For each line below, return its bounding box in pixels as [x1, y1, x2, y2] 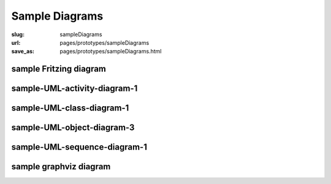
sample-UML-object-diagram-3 [11, 123, 135, 133]
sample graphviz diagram [11, 161, 111, 172]
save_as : [11, 48, 35, 55]
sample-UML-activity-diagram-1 [11, 83, 138, 94]
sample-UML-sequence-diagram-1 [11, 142, 147, 153]
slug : [11, 31, 25, 38]
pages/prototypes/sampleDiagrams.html [59, 48, 162, 55]
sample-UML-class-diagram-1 [11, 103, 129, 113]
